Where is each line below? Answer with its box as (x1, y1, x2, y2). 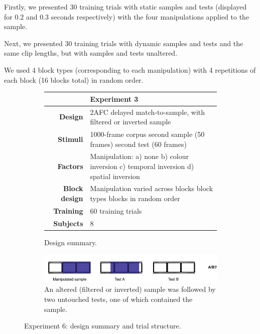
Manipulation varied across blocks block (90, 183, 213, 194)
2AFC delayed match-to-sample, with (90, 106, 205, 117)
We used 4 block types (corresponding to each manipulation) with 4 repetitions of (4, 64, 256, 75)
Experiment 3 (90, 93, 139, 104)
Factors (57, 160, 83, 171)
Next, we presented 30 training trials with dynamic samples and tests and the (4, 38, 243, 48)
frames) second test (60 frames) (90, 138, 187, 149)
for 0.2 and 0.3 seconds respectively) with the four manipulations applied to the (4, 11, 249, 22)
